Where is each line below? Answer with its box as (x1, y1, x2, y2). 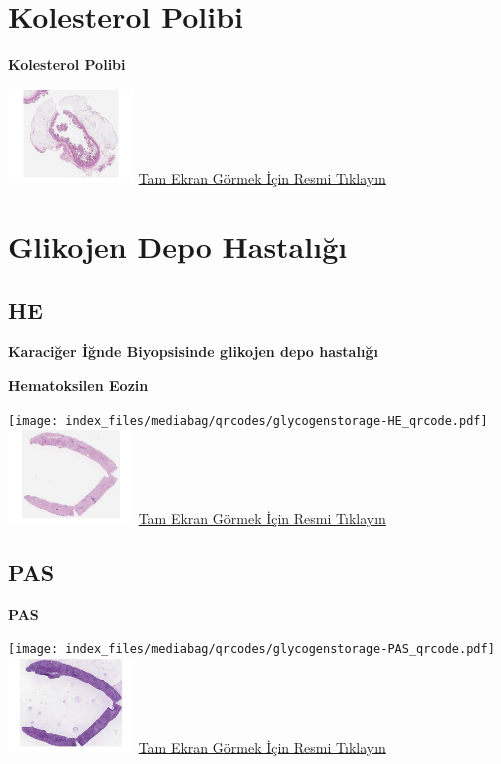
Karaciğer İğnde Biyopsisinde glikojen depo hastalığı (8, 341, 378, 362)
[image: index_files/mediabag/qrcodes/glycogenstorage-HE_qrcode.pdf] (8, 413, 488, 428)
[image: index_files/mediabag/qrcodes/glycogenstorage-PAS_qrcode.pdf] (8, 642, 495, 657)
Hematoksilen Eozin (8, 374, 149, 395)
